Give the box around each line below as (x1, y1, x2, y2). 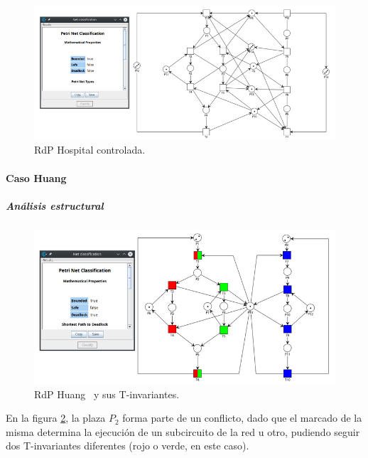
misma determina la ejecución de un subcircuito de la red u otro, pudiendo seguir (6, 424, 360, 439)
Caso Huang (6, 170, 67, 185)
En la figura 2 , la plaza (6, 410, 106, 425)
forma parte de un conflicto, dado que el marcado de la (122, 410, 362, 425)
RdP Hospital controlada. (34, 142, 146, 157)
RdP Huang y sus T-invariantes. (34, 386, 180, 401)
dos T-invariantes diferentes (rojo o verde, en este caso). (6, 438, 249, 453)
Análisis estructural (6, 198, 104, 213)
